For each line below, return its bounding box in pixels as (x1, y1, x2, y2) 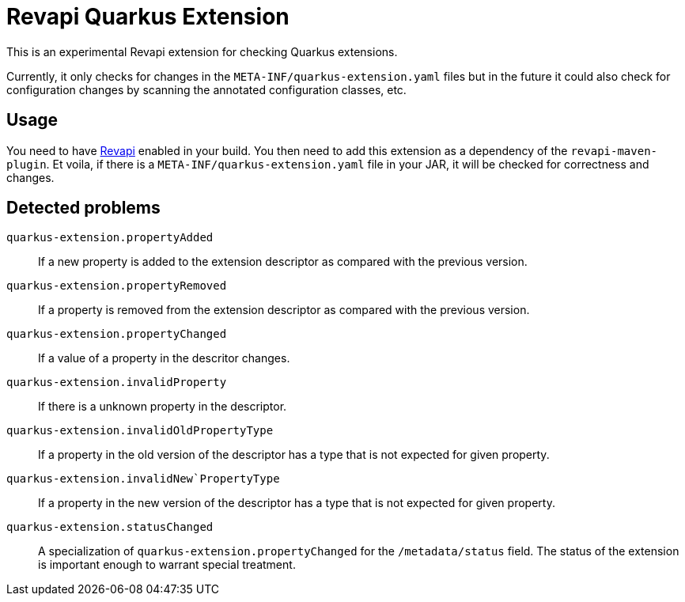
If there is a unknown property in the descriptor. (38, 399, 287, 414)
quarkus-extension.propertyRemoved (6, 279, 227, 293)
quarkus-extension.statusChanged (6, 521, 214, 534)
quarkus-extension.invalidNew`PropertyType (6, 472, 280, 486)
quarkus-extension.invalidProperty (6, 376, 227, 389)
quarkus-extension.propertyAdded (6, 231, 214, 244)
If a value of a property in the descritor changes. (38, 351, 290, 365)
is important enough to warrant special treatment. (38, 558, 296, 572)
